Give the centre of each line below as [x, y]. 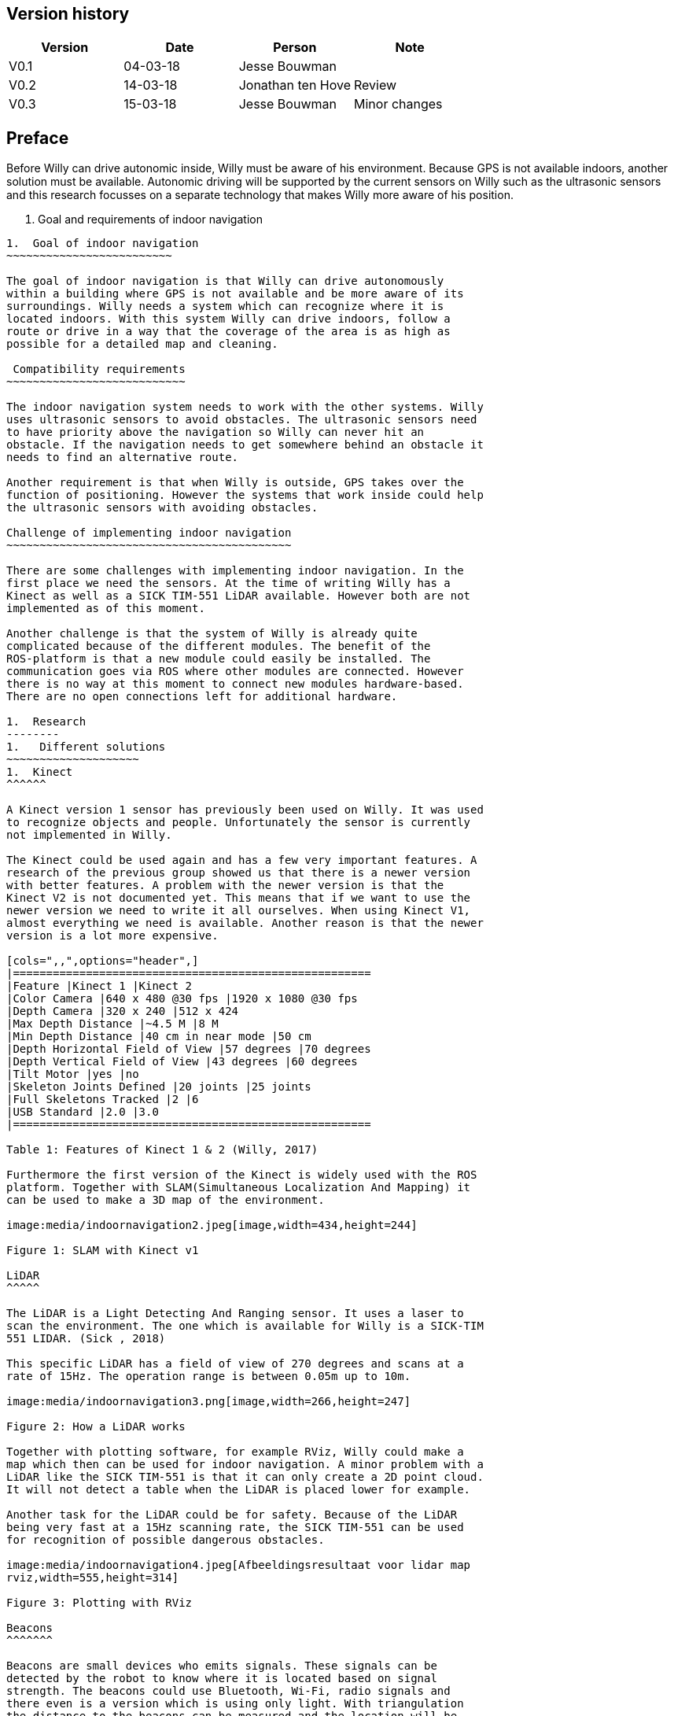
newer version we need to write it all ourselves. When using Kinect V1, [239, 911]
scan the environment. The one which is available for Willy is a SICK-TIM [245, 1326]
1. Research [46, 722]
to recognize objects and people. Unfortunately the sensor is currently [239, 823]
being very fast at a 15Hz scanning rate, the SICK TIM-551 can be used [235, 1528]
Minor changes [398, 104]
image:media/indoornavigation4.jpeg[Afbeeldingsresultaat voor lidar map [239, 1565]
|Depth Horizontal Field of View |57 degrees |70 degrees [189, 1049]
